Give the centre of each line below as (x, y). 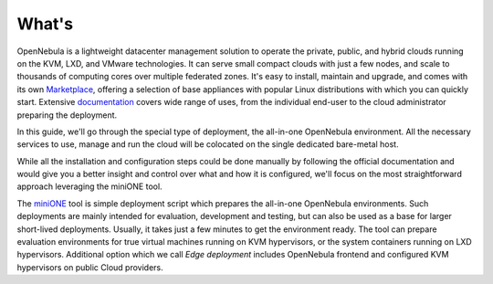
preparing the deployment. (67, 115)
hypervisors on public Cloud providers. (90, 267)
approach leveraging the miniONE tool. (90, 186)
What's (45, 24)
